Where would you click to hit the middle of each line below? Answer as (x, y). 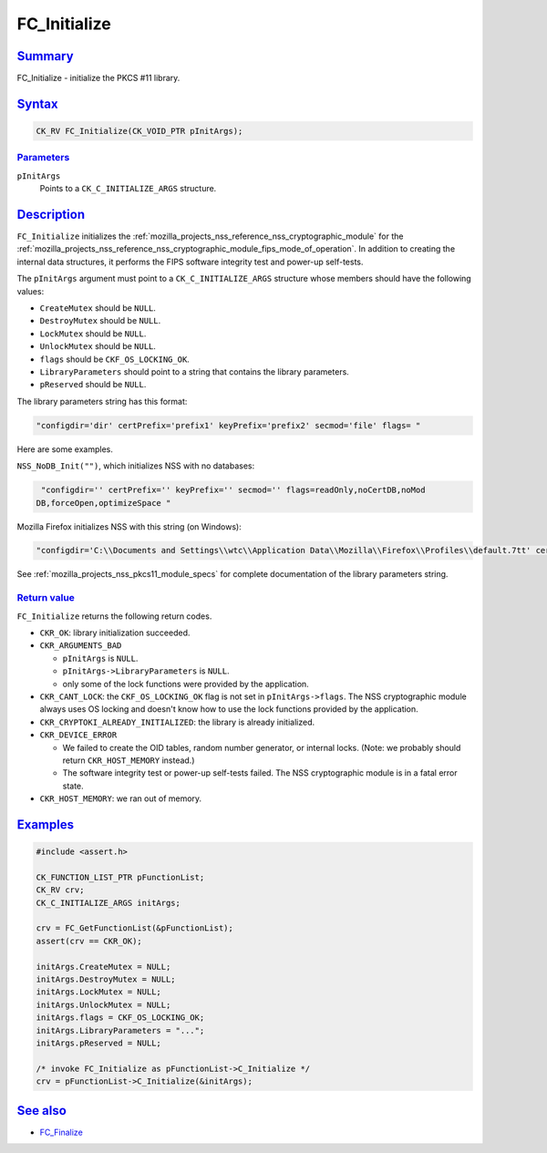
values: (31, 291)
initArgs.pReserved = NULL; (98, 1043)
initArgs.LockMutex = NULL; (98, 992)
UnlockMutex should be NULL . (98, 346)
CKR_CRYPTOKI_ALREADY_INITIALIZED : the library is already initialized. (177, 722)
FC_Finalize (62, 1132)
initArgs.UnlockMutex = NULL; (103, 1004)
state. (73, 786)
